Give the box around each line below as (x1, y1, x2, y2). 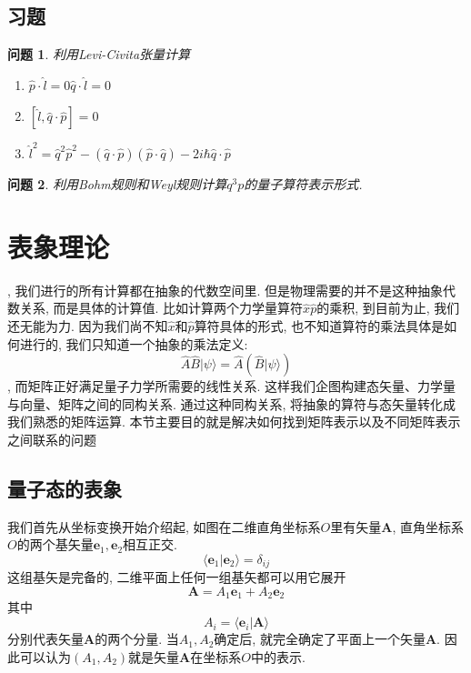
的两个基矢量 (16, 535, 94, 554)
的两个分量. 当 (95, 629, 179, 648)
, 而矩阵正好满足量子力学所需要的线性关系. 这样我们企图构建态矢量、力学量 (7, 377, 456, 396)
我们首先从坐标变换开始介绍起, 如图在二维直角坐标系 (7, 517, 321, 536)
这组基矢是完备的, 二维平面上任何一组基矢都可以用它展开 (7, 568, 346, 587)
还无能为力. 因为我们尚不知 (7, 316, 168, 336)
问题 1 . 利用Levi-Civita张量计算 (7, 45, 191, 64)
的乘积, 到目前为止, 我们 (316, 298, 460, 317)
